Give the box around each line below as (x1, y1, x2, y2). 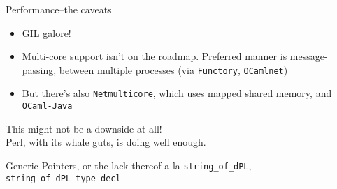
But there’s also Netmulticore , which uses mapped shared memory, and (22, 86, 332, 100)
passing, (22, 62, 57, 77)
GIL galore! (22, 25, 71, 40)
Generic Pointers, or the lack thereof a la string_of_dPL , (6, 158, 252, 172)
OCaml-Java (22, 101, 73, 112)
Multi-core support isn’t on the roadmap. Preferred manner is (22, 49, 287, 63)
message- (289, 49, 328, 63)
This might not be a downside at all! (6, 121, 162, 135)
